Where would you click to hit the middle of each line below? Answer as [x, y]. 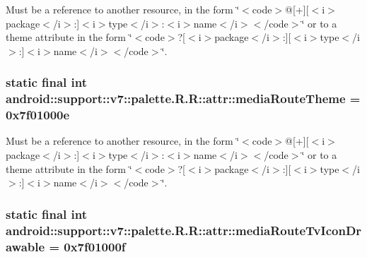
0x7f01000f [95, 246]
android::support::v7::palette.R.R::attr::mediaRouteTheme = [183, 98]
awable [25, 246]
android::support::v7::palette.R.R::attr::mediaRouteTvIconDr [184, 230]
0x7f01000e [38, 115]
